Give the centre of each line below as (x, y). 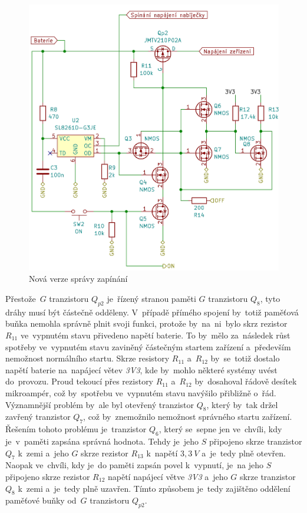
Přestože (21, 299)
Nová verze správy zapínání (78, 279)
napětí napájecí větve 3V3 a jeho (168, 476)
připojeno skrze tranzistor (255, 441)
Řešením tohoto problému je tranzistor (76, 429)
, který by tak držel (242, 404)
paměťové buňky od (41, 500)
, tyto (270, 299)
